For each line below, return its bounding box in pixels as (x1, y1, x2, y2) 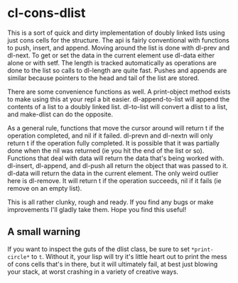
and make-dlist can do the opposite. (7, 110, 114, 118)
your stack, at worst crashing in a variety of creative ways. (7, 267, 179, 276)
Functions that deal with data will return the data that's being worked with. (7, 154, 225, 162)
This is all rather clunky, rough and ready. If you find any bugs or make (7, 197, 214, 206)
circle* (7, 253, 31, 260)
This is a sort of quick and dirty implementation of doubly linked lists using (7, 28, 225, 37)
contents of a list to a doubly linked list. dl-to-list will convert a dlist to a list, (7, 102, 228, 111)
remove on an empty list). (7, 184, 82, 192)
